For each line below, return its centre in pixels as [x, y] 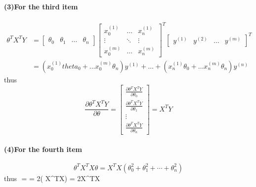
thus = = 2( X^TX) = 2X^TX [52, 178]
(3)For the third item [41, 6]
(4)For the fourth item [43, 149]
